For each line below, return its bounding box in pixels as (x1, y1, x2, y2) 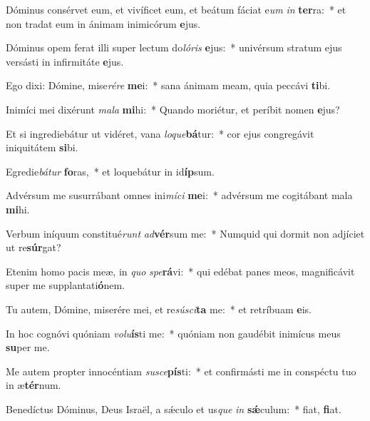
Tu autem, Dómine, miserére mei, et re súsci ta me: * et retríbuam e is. (6, 301, 312, 316)
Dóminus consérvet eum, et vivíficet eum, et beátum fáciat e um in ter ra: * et (6, 2, 346, 16)
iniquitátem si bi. (6, 140, 78, 155)
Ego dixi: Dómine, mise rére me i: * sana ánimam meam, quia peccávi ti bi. (6, 78, 331, 93)
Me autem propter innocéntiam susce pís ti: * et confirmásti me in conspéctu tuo (6, 363, 356, 378)
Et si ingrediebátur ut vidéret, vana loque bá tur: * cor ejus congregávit (6, 126, 314, 141)
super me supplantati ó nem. (6, 278, 125, 293)
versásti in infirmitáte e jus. (6, 54, 124, 69)
